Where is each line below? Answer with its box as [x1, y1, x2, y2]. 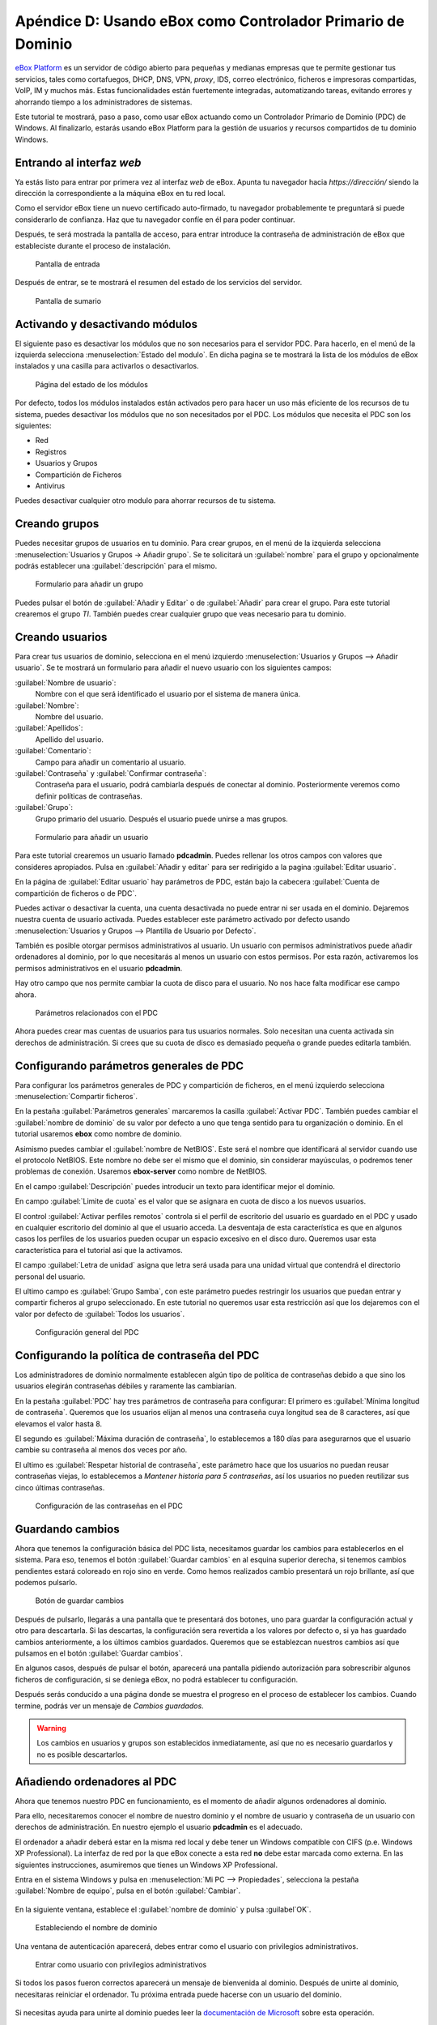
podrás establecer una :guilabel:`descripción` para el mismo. [15, 561, 218, 570]
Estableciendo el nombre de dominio [35, 1923, 158, 1933]
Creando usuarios [15, 630, 108, 644]
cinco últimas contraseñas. [15, 1482, 105, 1492]
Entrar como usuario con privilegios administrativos [35, 1959, 207, 1969]
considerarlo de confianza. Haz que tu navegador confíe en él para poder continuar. [15, 215, 295, 224]
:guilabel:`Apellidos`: [15, 723, 83, 733]
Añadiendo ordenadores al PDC [15, 1775, 177, 1788]
